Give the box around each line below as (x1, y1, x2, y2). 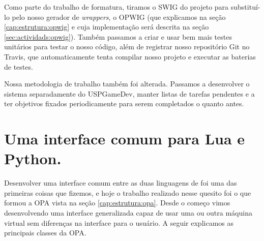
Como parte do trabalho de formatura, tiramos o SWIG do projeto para (4, 2, 229, 12)
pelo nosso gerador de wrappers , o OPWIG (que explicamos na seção (12, 11, 226, 22)
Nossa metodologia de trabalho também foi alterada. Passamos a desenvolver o (4, 78, 250, 89)
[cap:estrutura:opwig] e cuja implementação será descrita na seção (4, 21, 209, 32)
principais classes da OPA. (4, 227, 86, 238)
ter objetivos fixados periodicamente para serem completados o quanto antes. (4, 98, 244, 109)
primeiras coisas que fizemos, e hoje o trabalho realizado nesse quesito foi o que (4, 187, 251, 198)
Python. (4, 148, 62, 169)
